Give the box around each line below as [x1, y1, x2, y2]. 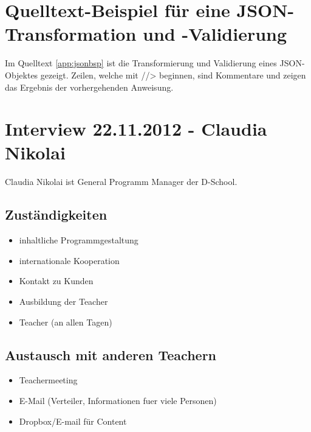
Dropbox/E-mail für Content [19, 414, 127, 427]
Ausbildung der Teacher [19, 294, 108, 307]
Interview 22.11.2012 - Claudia [5, 116, 267, 141]
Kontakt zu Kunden [19, 274, 94, 287]
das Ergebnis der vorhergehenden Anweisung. [5, 80, 174, 93]
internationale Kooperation [19, 254, 120, 267]
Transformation [5, 21, 137, 46]
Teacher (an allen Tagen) [19, 315, 112, 328]
